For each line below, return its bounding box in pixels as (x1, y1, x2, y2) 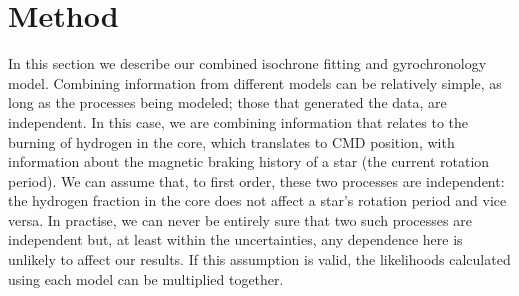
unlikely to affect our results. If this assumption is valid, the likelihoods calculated (8, 249, 511, 270)
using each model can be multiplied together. (8, 268, 284, 289)
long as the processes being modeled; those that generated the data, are (8, 92, 447, 113)
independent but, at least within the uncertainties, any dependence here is (8, 229, 463, 250)
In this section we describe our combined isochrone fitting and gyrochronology (8, 53, 487, 74)
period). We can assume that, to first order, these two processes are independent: (8, 170, 505, 191)
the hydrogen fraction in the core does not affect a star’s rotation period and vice (8, 190, 507, 211)
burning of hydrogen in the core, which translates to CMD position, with (8, 131, 455, 152)
